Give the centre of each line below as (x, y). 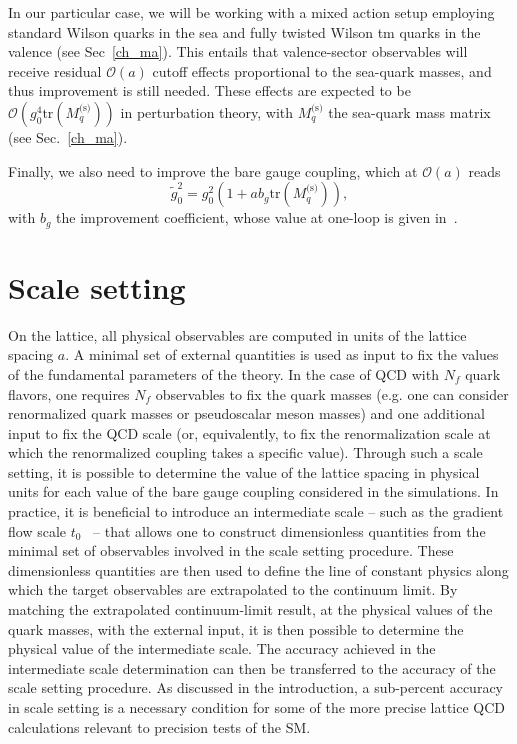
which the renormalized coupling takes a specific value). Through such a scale (245, 452)
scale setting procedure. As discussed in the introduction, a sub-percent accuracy (255, 687)
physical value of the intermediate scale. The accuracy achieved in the (222, 648)
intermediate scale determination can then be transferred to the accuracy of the (252, 667)
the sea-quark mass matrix (409, 111)
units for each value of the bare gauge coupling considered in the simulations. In (253, 491)
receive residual (55, 70)
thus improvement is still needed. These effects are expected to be (209, 90)
